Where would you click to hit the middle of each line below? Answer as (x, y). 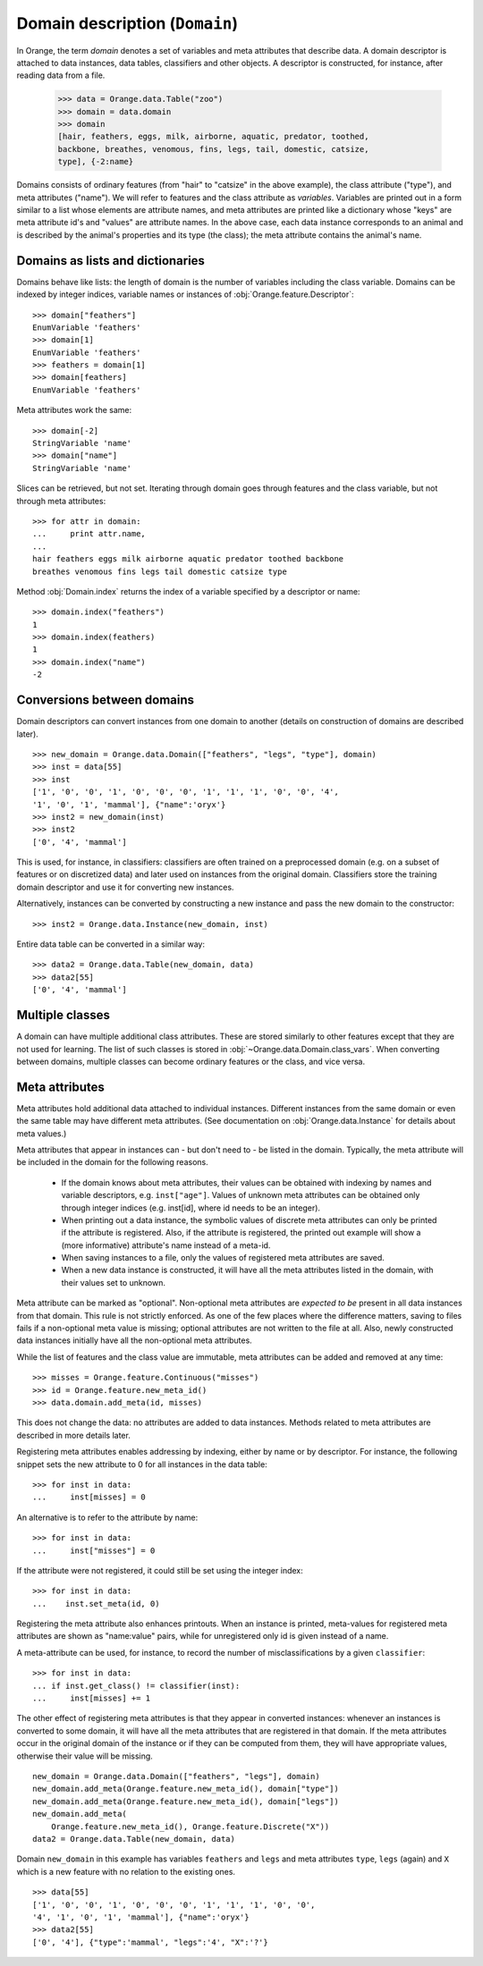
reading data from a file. (61, 75)
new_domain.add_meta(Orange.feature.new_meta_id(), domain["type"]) (186, 1789)
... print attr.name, (89, 534)
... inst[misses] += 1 (92, 1698)
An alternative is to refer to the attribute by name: (107, 1517)
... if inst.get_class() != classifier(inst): (136, 1686)
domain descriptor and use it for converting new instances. (125, 887)
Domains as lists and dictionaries (111, 261)
